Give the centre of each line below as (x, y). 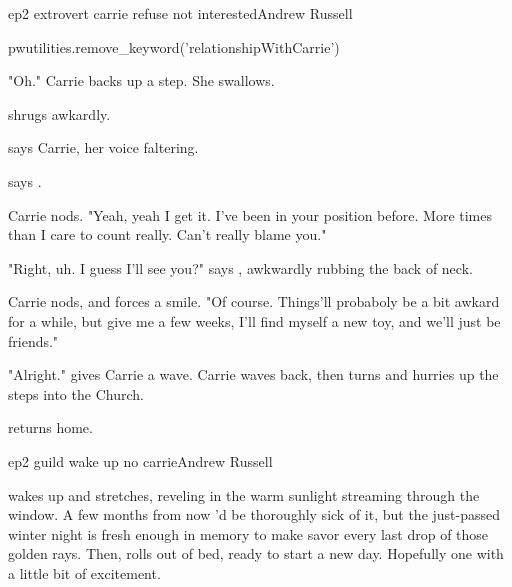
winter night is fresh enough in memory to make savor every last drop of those (248, 533)
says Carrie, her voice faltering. (103, 147)
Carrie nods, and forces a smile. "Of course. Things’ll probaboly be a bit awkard (254, 301)
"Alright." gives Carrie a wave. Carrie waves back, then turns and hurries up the (253, 374)
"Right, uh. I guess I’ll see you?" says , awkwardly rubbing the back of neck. (240, 267)
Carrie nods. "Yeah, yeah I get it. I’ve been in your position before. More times (250, 214)
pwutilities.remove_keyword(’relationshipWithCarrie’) (174, 46)
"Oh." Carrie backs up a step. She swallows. (141, 80)
